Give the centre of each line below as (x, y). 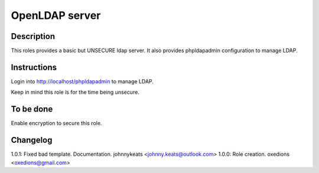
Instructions (34, 67)
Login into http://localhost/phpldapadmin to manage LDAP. (82, 81)
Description (33, 36)
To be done (32, 109)
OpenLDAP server (56, 15)
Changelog (32, 140)
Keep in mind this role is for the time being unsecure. (75, 92)
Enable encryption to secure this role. (56, 123)
